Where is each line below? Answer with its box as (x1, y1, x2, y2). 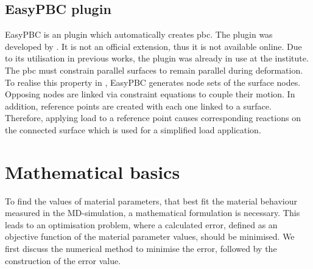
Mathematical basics (5, 159, 180, 184)
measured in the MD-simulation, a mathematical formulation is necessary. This (5, 206, 300, 219)
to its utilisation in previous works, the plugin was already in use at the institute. (5, 52, 309, 65)
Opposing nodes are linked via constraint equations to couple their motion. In (5, 88, 295, 100)
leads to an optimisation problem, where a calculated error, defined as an (5, 218, 278, 231)
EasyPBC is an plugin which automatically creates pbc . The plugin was (5, 28, 273, 41)
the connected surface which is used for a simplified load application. (5, 123, 261, 136)
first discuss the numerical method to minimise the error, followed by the (5, 242, 277, 255)
